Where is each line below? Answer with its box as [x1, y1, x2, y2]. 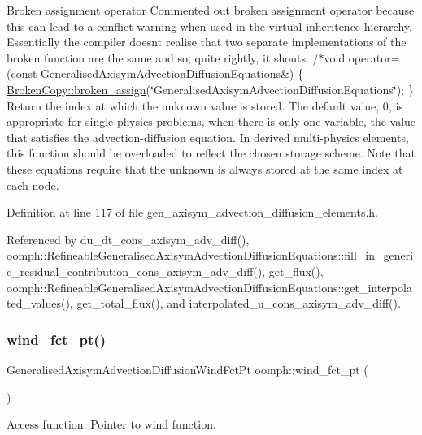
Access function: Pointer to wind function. [7, 416, 216, 433]
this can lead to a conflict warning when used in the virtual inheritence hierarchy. [7, 17, 412, 34]
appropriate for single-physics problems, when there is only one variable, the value [7, 113, 416, 130]
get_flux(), [268, 262, 324, 279]
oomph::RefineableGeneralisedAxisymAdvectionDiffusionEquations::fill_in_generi [7, 247, 414, 264]
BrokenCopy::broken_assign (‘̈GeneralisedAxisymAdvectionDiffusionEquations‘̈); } [7, 80, 414, 97]
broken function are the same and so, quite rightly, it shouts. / [7, 49, 319, 66]
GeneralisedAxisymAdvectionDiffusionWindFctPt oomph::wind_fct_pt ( [7, 360, 368, 377]
